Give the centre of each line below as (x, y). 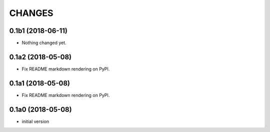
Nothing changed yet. (44, 43)
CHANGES (31, 13)
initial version (35, 121)
